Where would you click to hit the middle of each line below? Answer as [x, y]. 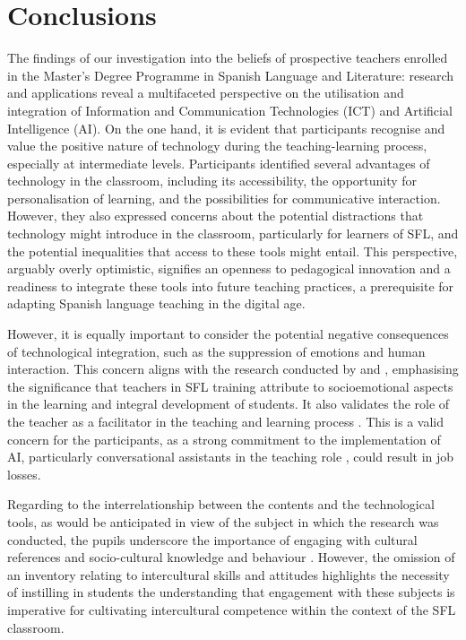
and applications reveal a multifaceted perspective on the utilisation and [206, 93]
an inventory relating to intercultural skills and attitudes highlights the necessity [229, 574]
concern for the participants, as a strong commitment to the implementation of [224, 439]
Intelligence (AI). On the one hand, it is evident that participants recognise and [226, 128]
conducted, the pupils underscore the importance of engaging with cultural [212, 539]
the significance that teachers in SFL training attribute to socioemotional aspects [230, 386]
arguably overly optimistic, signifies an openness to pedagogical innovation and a [229, 268]
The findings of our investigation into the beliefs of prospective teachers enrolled [228, 58]
